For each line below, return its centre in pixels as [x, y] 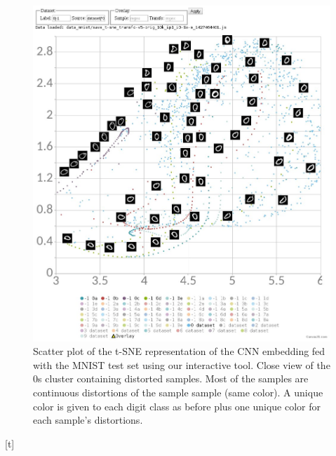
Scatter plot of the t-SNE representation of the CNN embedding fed [179, 351]
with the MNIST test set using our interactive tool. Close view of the [182, 364]
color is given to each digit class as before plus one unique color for [177, 406]
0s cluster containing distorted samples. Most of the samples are [171, 378]
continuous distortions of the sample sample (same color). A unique [178, 393]
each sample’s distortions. [88, 420]
